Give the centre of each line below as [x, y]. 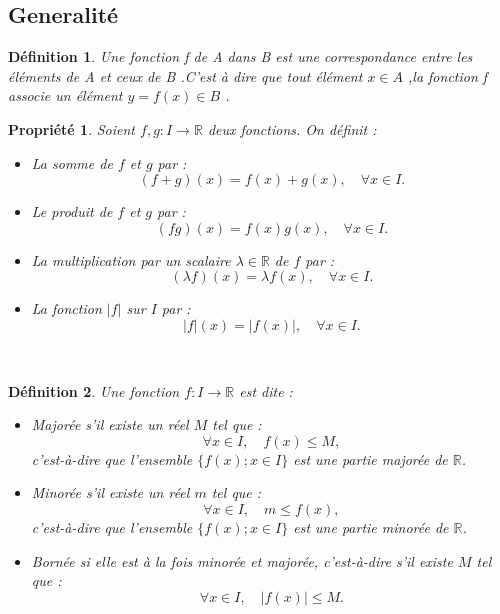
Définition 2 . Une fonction [94, 390]
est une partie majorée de [370, 458]
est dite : [266, 390]
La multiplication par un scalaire [131, 259]
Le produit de [72, 211]
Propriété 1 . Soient [72, 128]
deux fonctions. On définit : [292, 128]
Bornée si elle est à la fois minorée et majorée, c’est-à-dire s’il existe [242, 560]
